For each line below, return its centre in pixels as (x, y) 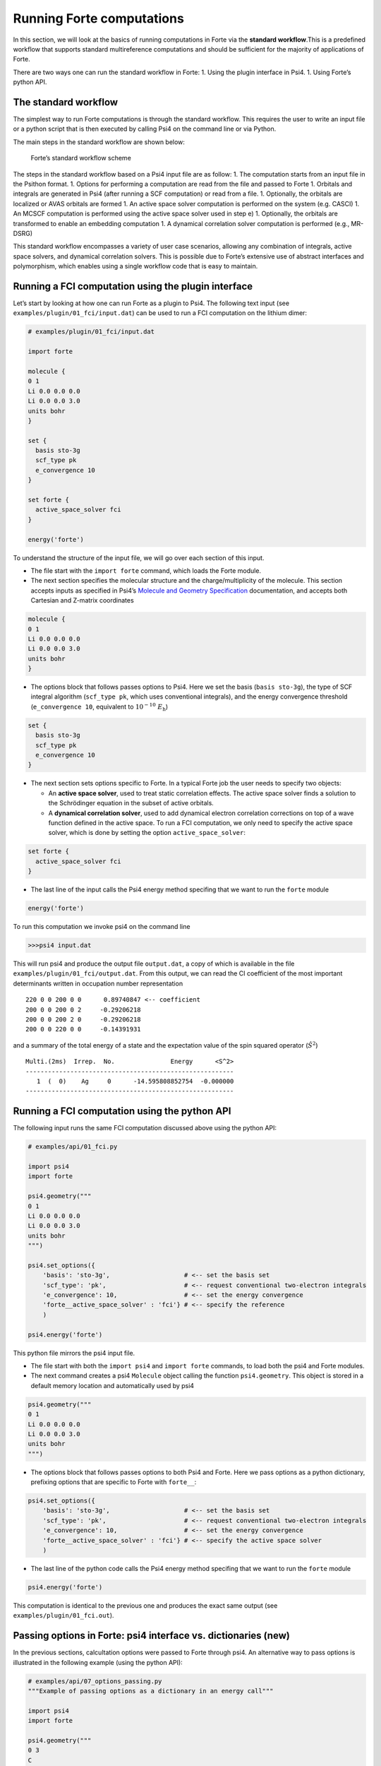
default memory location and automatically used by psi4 (112, 1385)
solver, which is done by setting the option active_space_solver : (147, 833)
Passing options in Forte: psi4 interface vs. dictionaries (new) (152, 1636)
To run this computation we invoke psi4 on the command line (102, 927)
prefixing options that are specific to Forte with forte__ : (114, 1482)
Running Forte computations (99, 18)
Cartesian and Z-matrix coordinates (82, 600)
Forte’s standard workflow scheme (81, 158)
